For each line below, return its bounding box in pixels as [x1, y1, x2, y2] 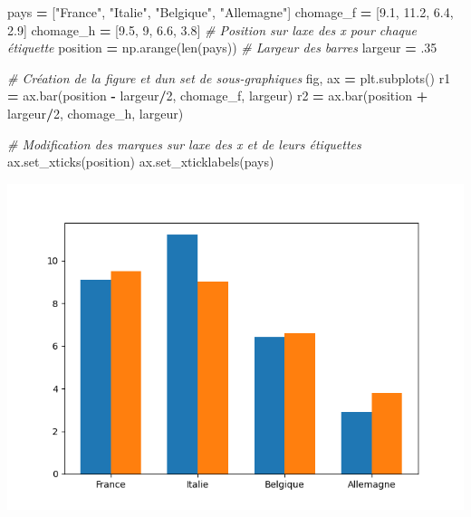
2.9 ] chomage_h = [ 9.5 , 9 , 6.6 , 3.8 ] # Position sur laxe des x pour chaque [7, 20, 417, 39]
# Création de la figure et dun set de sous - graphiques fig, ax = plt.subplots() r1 [7, 68, 451, 87]
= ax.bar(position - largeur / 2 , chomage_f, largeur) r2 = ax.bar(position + [7, 86, 428, 105]
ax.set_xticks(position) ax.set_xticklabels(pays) [7, 152, 274, 171]
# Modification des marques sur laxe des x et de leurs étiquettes [7, 134, 361, 153]
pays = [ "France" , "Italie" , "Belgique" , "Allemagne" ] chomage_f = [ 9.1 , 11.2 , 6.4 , [7, 3, 454, 21]
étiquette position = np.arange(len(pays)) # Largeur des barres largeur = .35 [7, 38, 437, 57]
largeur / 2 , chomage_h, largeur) [7, 103, 184, 122]
